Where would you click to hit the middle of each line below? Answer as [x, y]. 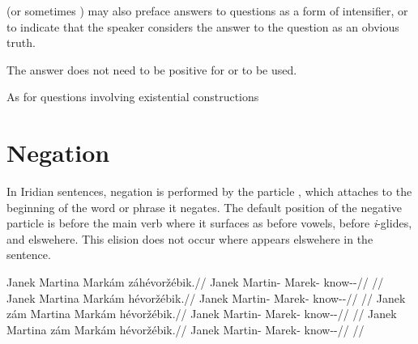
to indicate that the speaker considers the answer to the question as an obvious [203, 26]
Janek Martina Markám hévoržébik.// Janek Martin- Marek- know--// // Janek [206, 297]
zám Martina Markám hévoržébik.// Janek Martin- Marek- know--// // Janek [202, 314]
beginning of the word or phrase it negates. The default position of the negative [205, 207]
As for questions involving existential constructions [133, 97]
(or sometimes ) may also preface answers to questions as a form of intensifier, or [207, 11]
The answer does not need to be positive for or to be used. [152, 69]
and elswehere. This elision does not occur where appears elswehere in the [190, 238]
